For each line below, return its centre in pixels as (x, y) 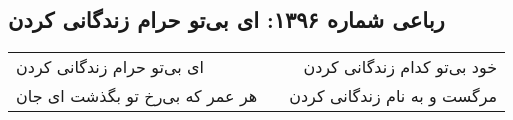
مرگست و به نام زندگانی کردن (393, 96)
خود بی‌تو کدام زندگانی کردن (400, 67)
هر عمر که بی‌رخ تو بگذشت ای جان (137, 96)
